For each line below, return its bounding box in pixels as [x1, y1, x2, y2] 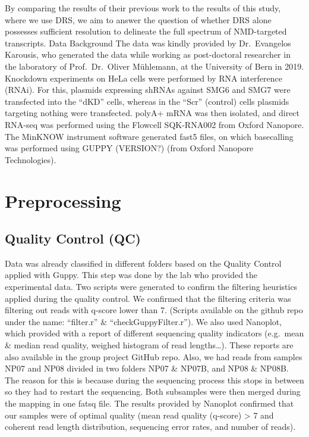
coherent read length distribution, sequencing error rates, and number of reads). [5, 420, 296, 433]
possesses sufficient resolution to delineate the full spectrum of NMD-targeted [5, 25, 287, 38]
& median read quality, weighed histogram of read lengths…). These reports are [5, 339, 294, 351]
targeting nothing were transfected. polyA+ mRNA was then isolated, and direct [5, 107, 300, 119]
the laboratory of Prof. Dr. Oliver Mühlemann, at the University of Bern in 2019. [5, 60, 304, 72]
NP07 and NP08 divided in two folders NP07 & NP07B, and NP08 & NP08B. [5, 362, 289, 374]
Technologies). [5, 153, 56, 166]
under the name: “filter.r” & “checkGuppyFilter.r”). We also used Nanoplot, [5, 315, 282, 327]
